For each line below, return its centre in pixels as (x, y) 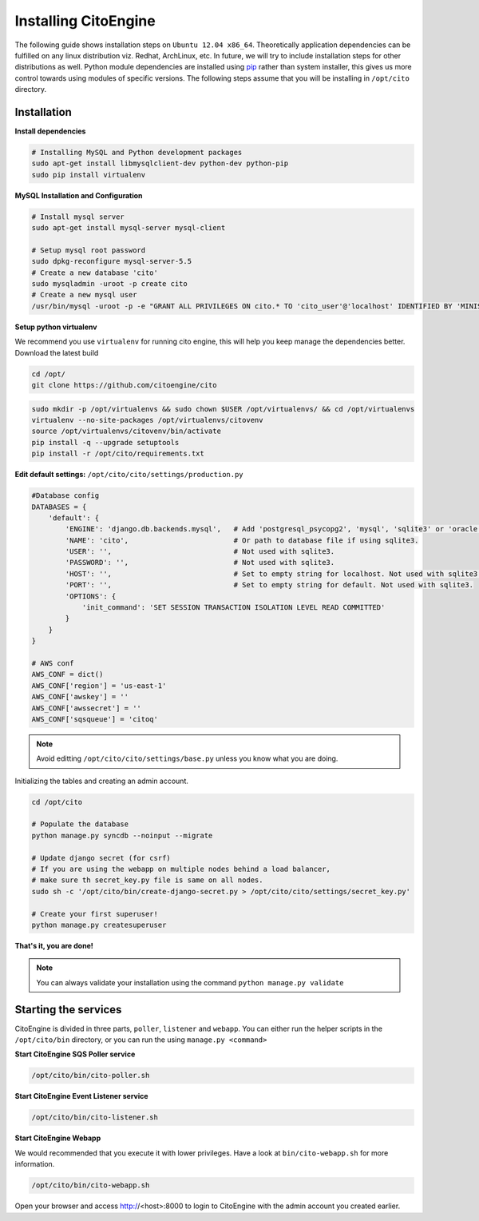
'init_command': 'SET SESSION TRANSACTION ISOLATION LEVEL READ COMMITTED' (234, 608)
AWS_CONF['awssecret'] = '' (86, 708)
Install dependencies (50, 131)
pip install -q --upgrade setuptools (105, 442)
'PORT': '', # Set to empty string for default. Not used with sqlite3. (269, 585)
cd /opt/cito (57, 802)
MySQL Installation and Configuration (79, 195)
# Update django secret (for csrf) (101, 858)
